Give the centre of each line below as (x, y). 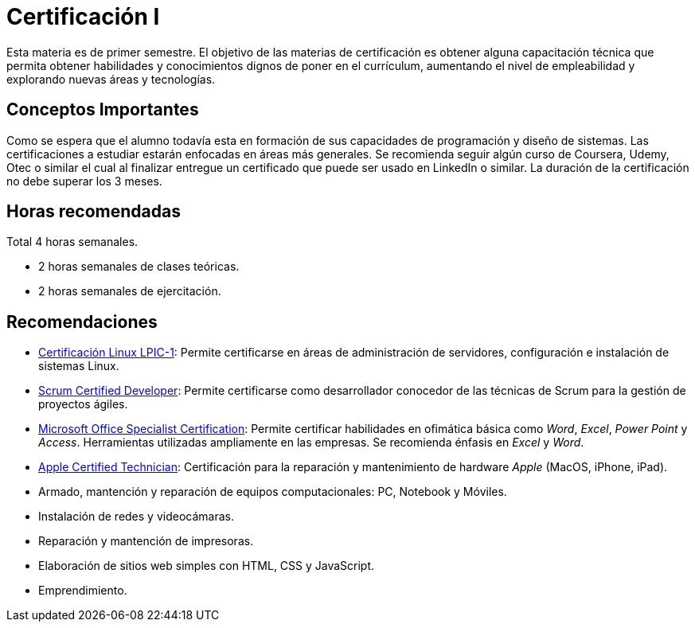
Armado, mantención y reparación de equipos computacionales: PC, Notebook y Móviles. (273, 492)
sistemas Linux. (79, 366)
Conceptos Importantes (103, 110)
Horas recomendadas (94, 212)
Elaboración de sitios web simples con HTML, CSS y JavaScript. (207, 566)
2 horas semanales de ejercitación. (130, 291)
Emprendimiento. (83, 591)
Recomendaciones (82, 322)
